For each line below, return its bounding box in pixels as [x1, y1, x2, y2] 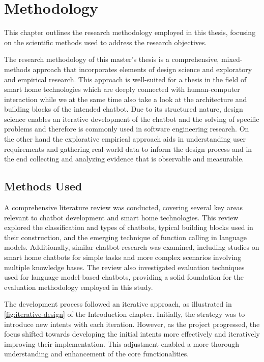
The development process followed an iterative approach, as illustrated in [4, 299, 232, 309]
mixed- [221, 54, 243, 64]
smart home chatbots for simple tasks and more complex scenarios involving [4, 252, 242, 262]
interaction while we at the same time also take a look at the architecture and [4, 93, 247, 104]
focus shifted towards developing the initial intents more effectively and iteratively [4, 328, 260, 339]
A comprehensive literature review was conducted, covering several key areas [4, 202, 243, 213]
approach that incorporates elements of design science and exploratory [33, 63, 252, 74]
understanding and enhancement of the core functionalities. [4, 348, 189, 359]
